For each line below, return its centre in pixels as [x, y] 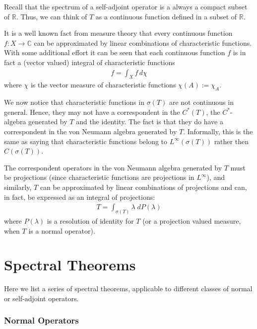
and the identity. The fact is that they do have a [150, 122]
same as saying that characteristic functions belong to [86, 141]
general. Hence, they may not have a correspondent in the [92, 112]
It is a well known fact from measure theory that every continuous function [118, 33]
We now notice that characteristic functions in [74, 102]
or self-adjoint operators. [41, 298]
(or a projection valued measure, [192, 221]
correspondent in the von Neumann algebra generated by [91, 131]
